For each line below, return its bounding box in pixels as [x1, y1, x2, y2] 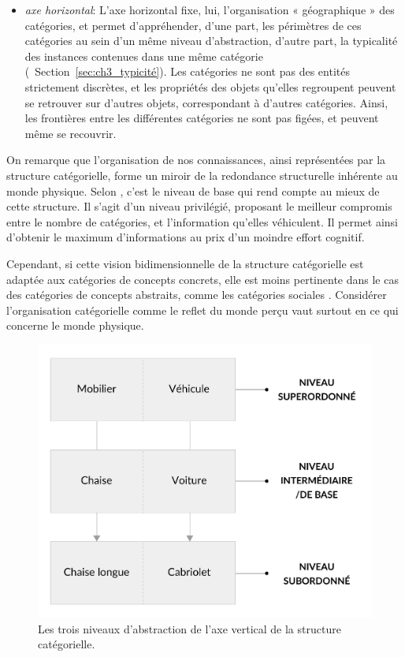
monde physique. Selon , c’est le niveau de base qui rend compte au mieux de [6, 182, 380, 199]
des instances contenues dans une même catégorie [24, 47, 263, 64]
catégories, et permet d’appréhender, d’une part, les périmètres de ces [24, 17, 362, 33]
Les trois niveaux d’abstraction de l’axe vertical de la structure [38, 620, 341, 636]
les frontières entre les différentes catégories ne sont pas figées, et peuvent [24, 110, 379, 126]
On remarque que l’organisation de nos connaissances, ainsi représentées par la [6, 151, 386, 168]
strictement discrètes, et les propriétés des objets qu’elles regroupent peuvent [24, 78, 396, 95]
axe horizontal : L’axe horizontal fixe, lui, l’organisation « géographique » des [24, 2, 395, 17]
